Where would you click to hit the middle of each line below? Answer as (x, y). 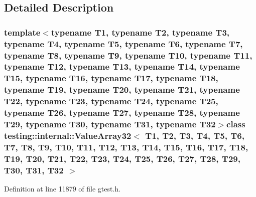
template (22, 32)
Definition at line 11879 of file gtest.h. (62, 189)
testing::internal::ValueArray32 (68, 135)
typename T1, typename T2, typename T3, (140, 32)
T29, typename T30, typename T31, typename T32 (110, 124)
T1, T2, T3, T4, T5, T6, (195, 135)
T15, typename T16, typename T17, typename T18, (111, 78)
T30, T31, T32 (34, 170)
